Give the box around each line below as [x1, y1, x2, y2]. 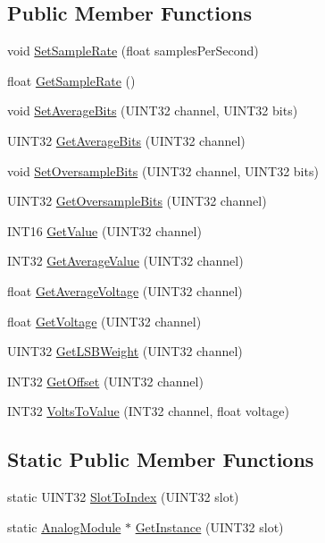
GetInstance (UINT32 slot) [135, 517, 284, 536]
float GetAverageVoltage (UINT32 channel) [7, 281, 243, 300]
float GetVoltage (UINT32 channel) [7, 311, 202, 330]
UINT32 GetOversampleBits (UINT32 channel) [7, 191, 267, 210]
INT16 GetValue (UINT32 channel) [7, 221, 202, 240]
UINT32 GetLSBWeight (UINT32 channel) [7, 342, 243, 361]
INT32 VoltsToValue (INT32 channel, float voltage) [7, 402, 289, 420]
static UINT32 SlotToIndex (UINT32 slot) [7, 488, 239, 506]
